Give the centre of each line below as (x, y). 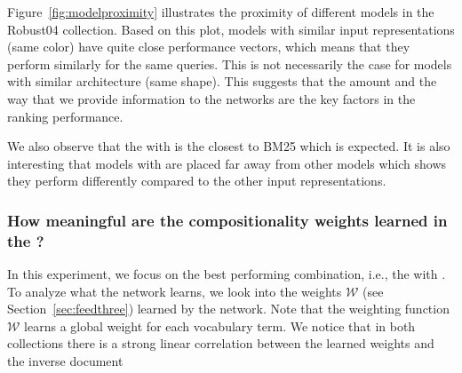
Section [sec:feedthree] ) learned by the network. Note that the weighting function (228, 309)
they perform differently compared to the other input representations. (197, 181)
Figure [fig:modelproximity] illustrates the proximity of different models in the (221, 12)
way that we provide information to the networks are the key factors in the (211, 98)
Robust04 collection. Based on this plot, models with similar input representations (231, 29)
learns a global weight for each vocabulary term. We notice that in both (220, 325)
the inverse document (65, 361)
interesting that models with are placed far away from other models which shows (227, 163)
